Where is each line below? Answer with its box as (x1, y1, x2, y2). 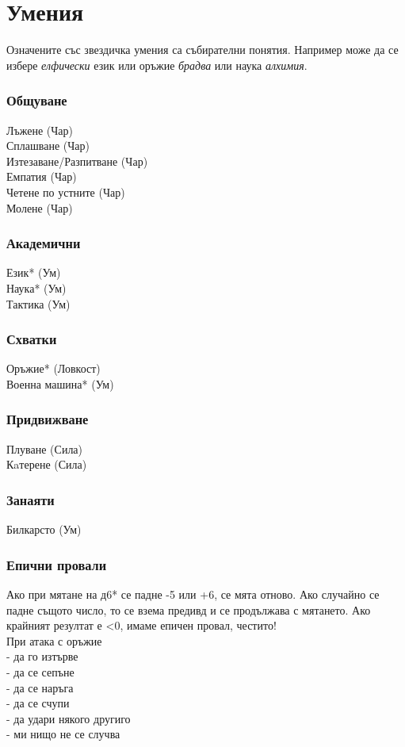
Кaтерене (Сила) (6, 456, 87, 473)
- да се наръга (6, 679, 74, 695)
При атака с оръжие (6, 632, 102, 649)
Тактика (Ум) (6, 295, 71, 312)
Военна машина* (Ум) (6, 375, 114, 392)
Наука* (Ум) (6, 279, 67, 296)
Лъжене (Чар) (6, 121, 74, 138)
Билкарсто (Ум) (6, 521, 82, 538)
